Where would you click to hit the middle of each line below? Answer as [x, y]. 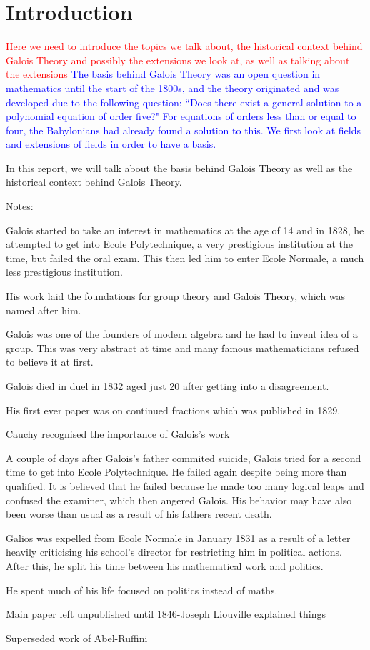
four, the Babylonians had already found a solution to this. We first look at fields [183, 130]
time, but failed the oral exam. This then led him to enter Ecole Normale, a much [185, 257]
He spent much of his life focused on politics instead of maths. [142, 590]
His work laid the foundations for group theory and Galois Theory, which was [176, 296]
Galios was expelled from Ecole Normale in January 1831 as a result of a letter [178, 537]
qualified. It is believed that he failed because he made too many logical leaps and [185, 485]
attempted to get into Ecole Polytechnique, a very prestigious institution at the [180, 244]
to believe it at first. [50, 362]
